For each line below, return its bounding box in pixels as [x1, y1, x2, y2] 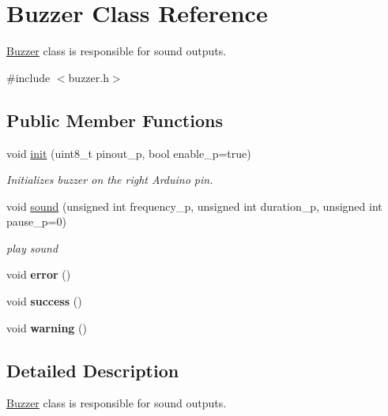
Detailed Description [6, 358, 179, 382]
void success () [6, 293, 82, 309]
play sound [6, 239, 58, 256]
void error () [6, 266, 71, 283]
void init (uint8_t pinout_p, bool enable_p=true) [6, 144, 251, 161]
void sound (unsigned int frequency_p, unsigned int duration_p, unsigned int [6, 197, 382, 214]
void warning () [6, 319, 87, 335]
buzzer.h [68, 69, 109, 85]
